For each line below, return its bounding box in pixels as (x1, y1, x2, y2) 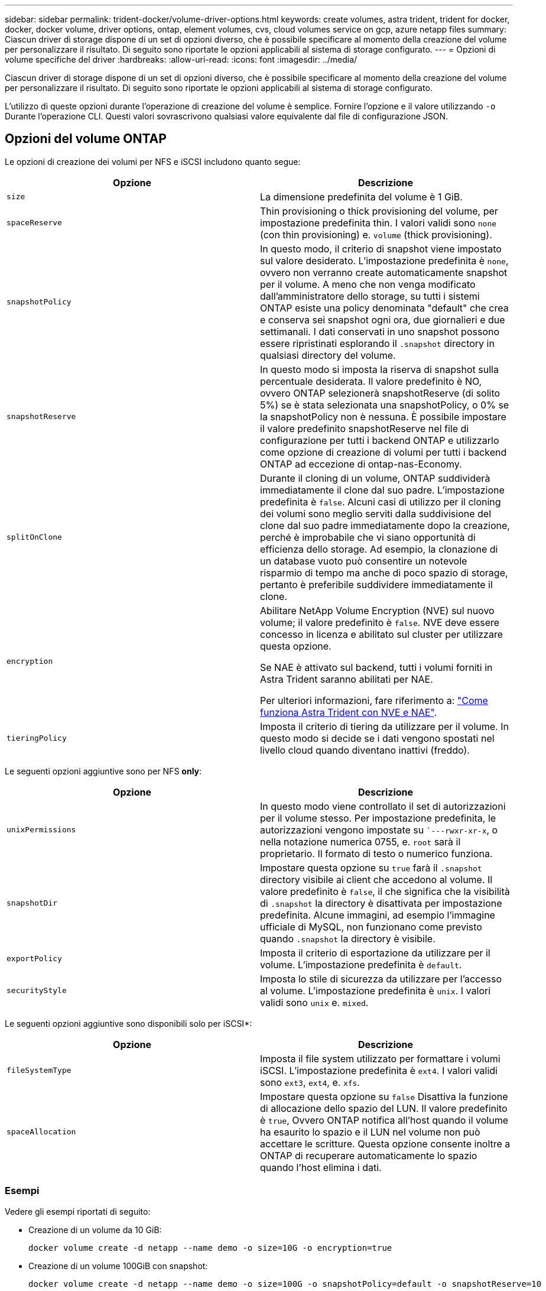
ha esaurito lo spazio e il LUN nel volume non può (260, 1125, 480, 1138)
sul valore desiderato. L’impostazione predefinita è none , (260, 254, 509, 267)
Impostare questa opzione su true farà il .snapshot (260, 861, 482, 874)
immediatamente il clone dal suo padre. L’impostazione (260, 484, 505, 496)
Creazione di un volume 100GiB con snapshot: (28, 1260, 208, 1271)
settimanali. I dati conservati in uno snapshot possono (260, 325, 500, 338)
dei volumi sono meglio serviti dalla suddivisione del (260, 507, 492, 520)
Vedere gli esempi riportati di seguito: (5, 1206, 151, 1217)
